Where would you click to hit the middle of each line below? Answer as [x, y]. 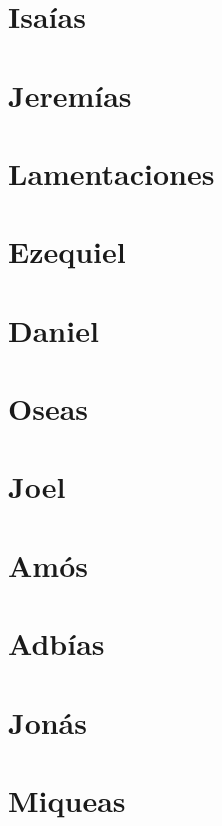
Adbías [56, 643]
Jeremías [70, 94]
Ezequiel [67, 251]
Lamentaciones [111, 172]
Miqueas [67, 799]
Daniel [53, 329]
